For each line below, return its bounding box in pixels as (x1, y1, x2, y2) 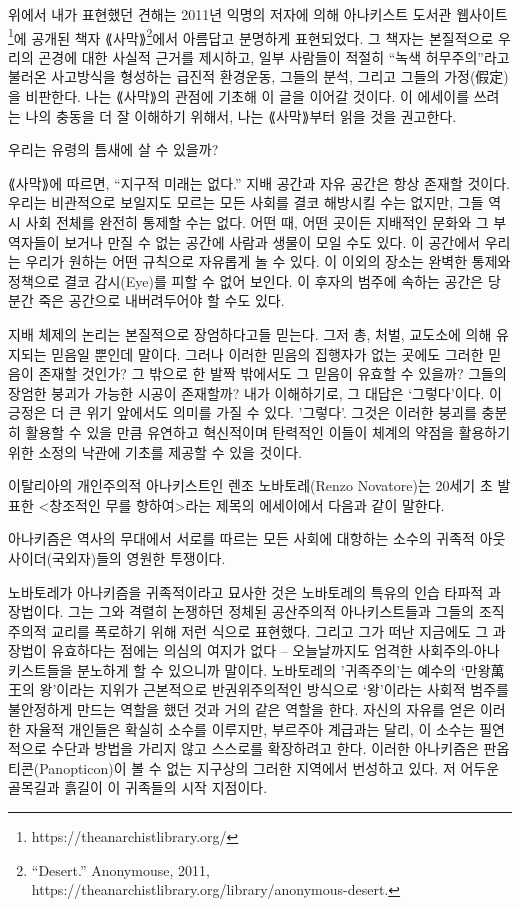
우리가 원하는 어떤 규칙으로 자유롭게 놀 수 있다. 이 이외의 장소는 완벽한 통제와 (25, 251, 511, 272)
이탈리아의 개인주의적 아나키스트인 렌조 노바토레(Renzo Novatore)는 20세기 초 (8, 475, 493, 496)
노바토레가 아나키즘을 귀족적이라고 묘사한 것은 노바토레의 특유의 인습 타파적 (8, 581, 484, 602)
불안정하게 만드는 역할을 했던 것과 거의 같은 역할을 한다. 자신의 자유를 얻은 (8, 699, 476, 720)
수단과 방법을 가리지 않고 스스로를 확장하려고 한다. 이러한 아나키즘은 (51, 738, 479, 759)
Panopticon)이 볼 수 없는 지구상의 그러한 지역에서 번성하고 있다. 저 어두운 (39, 757, 500, 778)
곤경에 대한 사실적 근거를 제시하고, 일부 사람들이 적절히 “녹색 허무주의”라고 (38, 46, 510, 67)
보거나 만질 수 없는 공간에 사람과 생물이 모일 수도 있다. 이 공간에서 (64, 231, 480, 252)
